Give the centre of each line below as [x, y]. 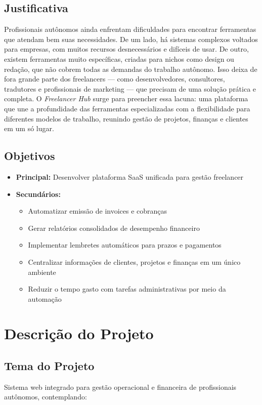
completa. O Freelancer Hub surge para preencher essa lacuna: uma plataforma [126, 98]
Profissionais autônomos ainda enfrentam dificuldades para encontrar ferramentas [130, 29]
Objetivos [30, 156]
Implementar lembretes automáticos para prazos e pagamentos [125, 245]
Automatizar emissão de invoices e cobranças [98, 211]
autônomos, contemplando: [46, 397]
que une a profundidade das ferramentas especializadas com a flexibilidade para [127, 108]
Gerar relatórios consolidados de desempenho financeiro [114, 228]
